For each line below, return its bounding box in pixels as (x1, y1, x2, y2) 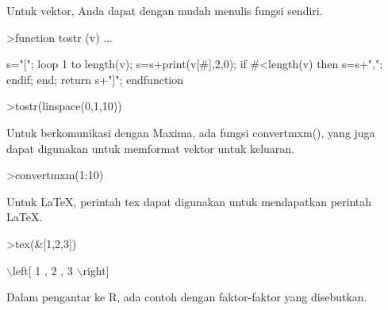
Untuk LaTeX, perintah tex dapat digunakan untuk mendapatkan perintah (6, 193, 372, 209)
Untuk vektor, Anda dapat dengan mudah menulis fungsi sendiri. (6, 2, 323, 18)
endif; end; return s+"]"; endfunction (6, 71, 184, 87)
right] (83, 262, 109, 278)
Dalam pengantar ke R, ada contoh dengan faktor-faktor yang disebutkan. (6, 289, 367, 305)
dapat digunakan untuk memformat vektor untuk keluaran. (6, 140, 295, 156)
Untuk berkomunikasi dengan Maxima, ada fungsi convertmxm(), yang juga (6, 124, 375, 140)
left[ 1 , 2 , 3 (12, 262, 73, 278)
